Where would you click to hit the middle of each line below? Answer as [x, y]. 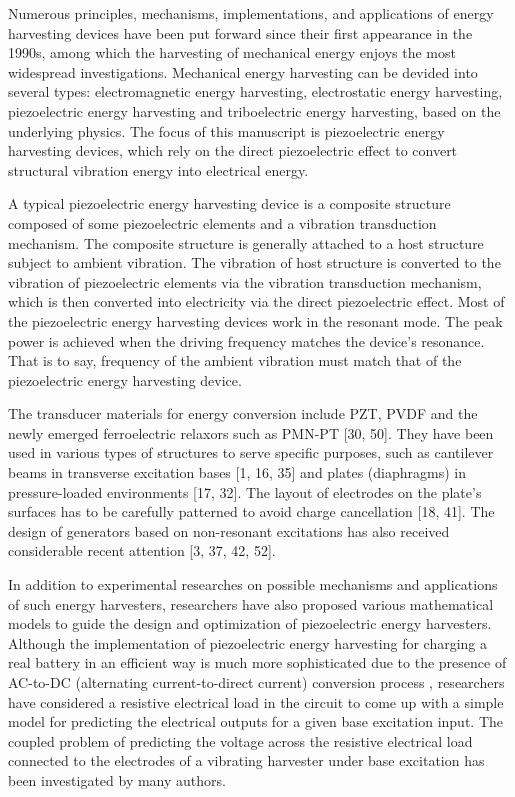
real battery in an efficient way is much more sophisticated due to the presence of [257, 662]
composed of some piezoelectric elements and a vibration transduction [222, 222]
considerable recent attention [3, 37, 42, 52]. [142, 550]
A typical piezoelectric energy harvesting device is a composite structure [229, 203]
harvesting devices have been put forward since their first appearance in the [240, 32]
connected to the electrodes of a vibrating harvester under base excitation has [246, 760]
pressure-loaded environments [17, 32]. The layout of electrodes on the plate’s [245, 491]
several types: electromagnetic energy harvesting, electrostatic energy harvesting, [255, 91]
